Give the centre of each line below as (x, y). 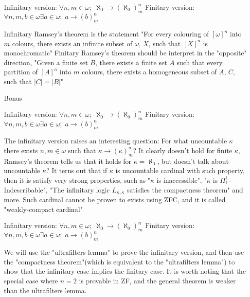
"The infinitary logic (80, 189)
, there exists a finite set (131, 62)
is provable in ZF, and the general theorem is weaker (157, 281)
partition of (21, 72)
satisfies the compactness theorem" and (185, 189)
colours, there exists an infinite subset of (72, 43)
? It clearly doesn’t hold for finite (183, 150)
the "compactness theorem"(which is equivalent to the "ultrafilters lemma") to (119, 261)
